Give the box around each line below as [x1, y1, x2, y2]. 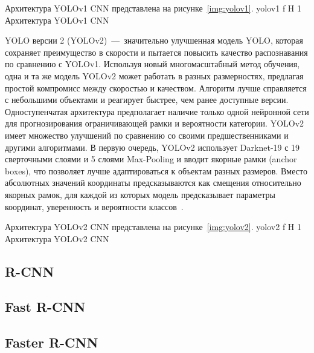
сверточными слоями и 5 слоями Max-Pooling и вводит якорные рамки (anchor [5, 153, 297, 165]
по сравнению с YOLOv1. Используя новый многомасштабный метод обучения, [5, 58, 300, 70]
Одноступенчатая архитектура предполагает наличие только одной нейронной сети [5, 105, 309, 117]
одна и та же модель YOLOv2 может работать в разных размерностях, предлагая [5, 69, 304, 82]
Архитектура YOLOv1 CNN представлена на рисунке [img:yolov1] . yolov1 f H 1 [5, 2, 302, 14]
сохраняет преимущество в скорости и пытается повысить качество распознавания [5, 45, 308, 58]
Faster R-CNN [5, 333, 98, 352]
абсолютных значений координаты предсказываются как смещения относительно [5, 176, 301, 189]
